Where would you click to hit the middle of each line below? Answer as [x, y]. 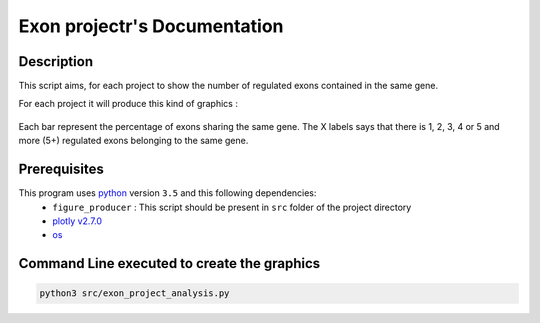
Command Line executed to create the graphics [169, 263]
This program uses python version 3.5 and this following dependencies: [167, 193]
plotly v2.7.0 [77, 221]
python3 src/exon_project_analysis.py [134, 293]
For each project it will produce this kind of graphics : [128, 104]
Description [56, 61]
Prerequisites [61, 169]
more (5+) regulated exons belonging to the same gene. [133, 141]
